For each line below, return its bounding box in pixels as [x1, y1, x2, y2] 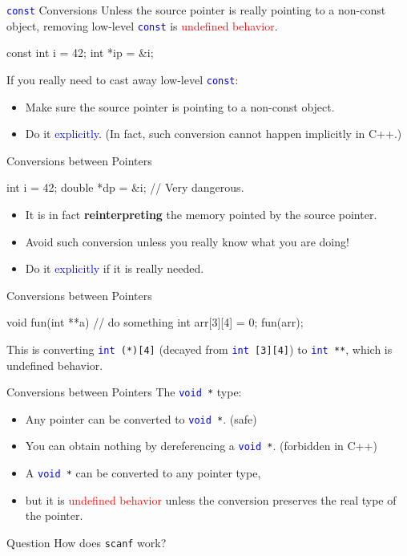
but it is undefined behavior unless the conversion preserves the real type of [25, 491, 397, 508]
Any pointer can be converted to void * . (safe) [25, 410, 257, 427]
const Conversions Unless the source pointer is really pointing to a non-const [6, 2, 386, 18]
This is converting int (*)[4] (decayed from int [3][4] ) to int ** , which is [6, 340, 393, 357]
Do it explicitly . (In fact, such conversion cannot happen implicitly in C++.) [25, 125, 402, 142]
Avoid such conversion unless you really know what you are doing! [25, 233, 349, 250]
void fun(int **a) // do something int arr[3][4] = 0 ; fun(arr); [6, 314, 304, 331]
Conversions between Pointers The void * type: [6, 384, 242, 400]
